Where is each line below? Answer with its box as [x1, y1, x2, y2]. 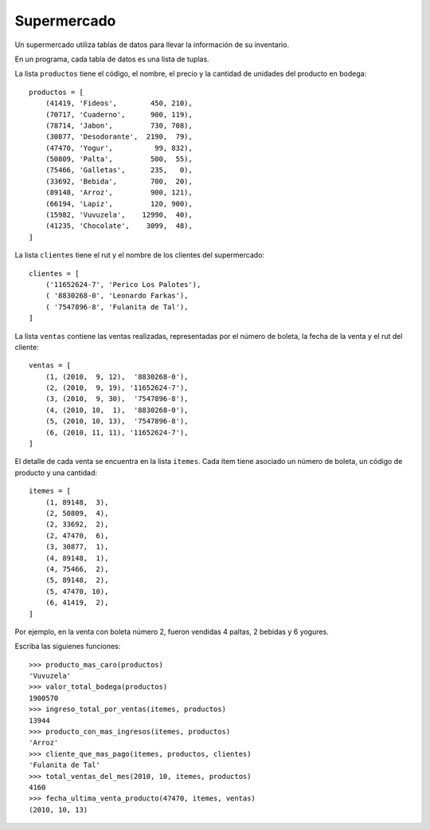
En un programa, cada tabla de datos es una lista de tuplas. [14, 54, 210, 64]
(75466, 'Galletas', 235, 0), [45, 166, 193, 175]
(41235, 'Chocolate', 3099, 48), [45, 222, 193, 230]
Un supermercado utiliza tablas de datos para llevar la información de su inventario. [14, 40, 290, 49]
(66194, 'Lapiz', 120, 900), [45, 199, 193, 208]
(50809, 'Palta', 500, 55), [45, 155, 193, 163]
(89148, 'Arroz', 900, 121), [45, 188, 193, 197]
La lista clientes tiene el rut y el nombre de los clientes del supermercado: [14, 250, 265, 260]
